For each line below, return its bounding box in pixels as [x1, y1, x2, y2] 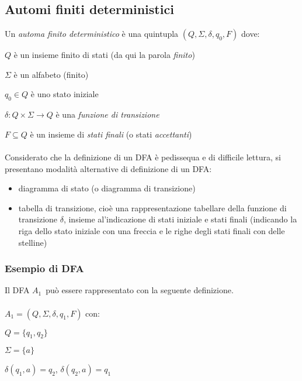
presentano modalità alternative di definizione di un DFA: [5, 162, 212, 174]
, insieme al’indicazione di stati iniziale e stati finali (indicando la [63, 213, 297, 225]
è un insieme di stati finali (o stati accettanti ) [30, 128, 192, 140]
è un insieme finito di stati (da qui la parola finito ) [13, 49, 195, 61]
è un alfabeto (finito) [13, 68, 89, 80]
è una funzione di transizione [55, 108, 159, 121]
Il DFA [5, 284, 30, 296]
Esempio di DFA [5, 261, 84, 276]
